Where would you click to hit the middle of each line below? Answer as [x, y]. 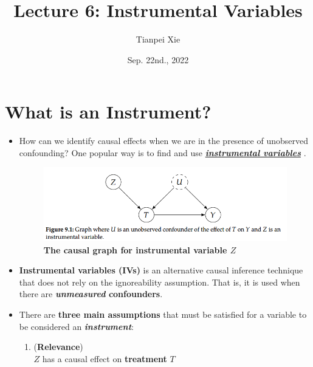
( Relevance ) [58, 347]
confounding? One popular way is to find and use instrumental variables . [163, 152]
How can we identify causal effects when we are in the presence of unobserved [163, 141]
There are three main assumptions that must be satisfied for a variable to [163, 314]
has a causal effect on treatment [105, 358]
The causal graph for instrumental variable [135, 249]
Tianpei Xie [158, 39]
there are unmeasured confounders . [91, 294]
